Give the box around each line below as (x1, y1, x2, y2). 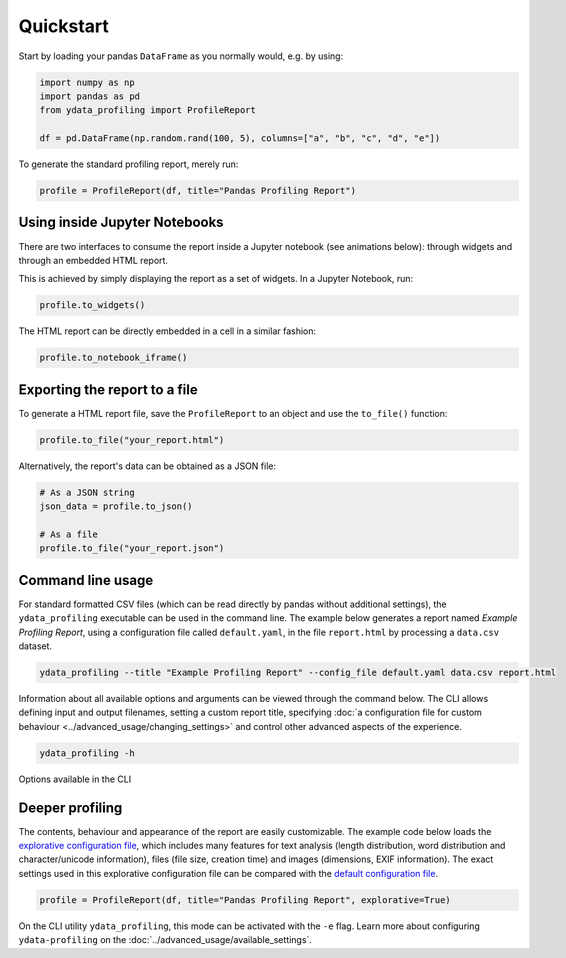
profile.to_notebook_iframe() (39, 352, 188, 364)
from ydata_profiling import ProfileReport (39, 105, 257, 116)
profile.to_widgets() (39, 300, 146, 311)
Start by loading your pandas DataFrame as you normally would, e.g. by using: (18, 50, 344, 62)
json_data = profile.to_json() (39, 501, 194, 512)
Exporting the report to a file (18, 381, 199, 398)
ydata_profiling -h (39, 747, 135, 759)
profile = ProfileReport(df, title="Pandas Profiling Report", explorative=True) (39, 894, 452, 905)
